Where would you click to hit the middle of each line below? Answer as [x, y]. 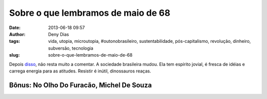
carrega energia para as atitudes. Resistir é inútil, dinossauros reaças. [80, 71]
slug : [14, 55]
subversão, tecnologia [71, 48]
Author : [17, 34]
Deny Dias [59, 34]
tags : [15, 41]
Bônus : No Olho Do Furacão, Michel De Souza [80, 85]
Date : [15, 28]
